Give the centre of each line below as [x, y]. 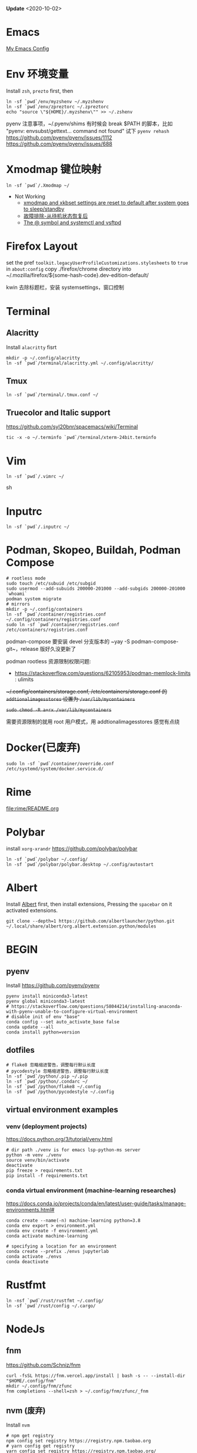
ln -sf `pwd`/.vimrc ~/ [35, 477]
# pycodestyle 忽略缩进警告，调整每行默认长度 [57, 1071]
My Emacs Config [28, 48]
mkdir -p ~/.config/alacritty [43, 358]
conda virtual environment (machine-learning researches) [91, 1191]
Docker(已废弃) [44, 748]
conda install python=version [43, 1032]
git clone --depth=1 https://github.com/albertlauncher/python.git [91, 921]
